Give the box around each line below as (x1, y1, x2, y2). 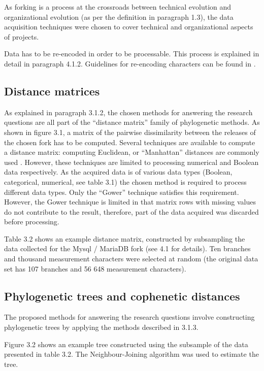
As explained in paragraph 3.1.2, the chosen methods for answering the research (4, 107, 253, 117)
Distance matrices (4, 83, 100, 98)
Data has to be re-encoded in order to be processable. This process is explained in (4, 48, 259, 59)
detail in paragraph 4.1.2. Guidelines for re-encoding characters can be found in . (4, 58, 256, 69)
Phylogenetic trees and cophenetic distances (4, 288, 240, 303)
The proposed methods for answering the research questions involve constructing (4, 312, 255, 322)
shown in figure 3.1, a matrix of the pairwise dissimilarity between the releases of (4, 126, 256, 137)
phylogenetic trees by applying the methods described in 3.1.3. (4, 322, 199, 332)
